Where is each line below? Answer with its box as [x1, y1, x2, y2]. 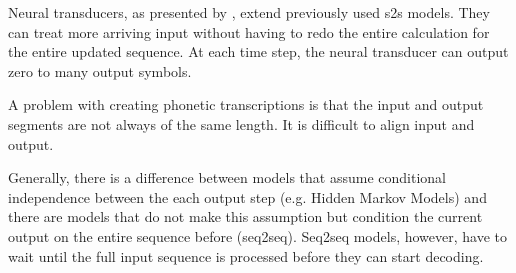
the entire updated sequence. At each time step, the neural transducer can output [8, 41, 509, 62]
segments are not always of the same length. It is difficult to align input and [8, 113, 475, 134]
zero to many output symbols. [8, 60, 192, 81]
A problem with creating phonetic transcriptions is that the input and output [8, 94, 484, 115]
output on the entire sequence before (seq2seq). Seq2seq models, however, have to [8, 225, 507, 246]
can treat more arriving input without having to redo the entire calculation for [8, 21, 490, 42]
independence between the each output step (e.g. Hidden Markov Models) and [8, 186, 487, 207]
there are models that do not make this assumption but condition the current [8, 206, 483, 227]
